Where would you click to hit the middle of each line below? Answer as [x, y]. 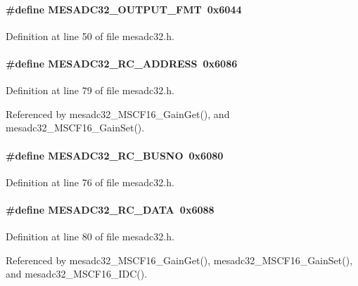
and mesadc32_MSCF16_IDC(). [77, 274]
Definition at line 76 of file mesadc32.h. [90, 182]
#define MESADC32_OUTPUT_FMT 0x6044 [124, 9]
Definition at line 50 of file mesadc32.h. [90, 35]
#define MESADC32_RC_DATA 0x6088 [110, 209]
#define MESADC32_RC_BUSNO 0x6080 [115, 155]
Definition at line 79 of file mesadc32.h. [90, 90]
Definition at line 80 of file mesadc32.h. [90, 236]
